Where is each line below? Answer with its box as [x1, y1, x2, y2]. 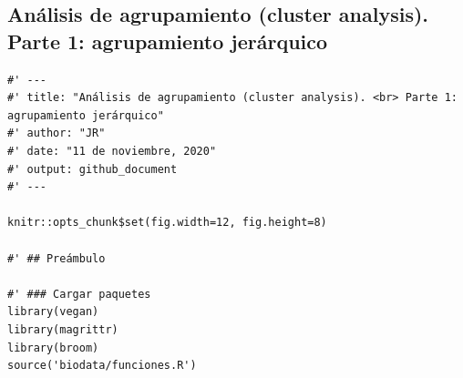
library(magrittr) [7, 322, 118, 336]
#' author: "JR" [7, 127, 106, 140]
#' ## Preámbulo [7, 251, 106, 265]
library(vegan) [7, 305, 99, 319]
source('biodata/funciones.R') [7, 359, 197, 373]
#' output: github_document [7, 162, 178, 176]
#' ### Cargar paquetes [7, 287, 151, 301]
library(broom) [7, 341, 99, 354]
